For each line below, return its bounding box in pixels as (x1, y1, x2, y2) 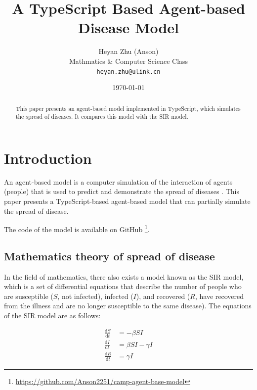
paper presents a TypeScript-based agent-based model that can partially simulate (4, 195, 251, 206)
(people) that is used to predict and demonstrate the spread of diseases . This (4, 186, 239, 196)
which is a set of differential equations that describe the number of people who (4, 281, 242, 292)
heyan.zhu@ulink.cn (96, 68, 161, 75)
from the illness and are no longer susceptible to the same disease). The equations (4, 300, 252, 311)
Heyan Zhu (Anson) (98, 46, 159, 56)
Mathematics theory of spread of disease (4, 248, 215, 263)
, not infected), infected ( (57, 291, 133, 301)
